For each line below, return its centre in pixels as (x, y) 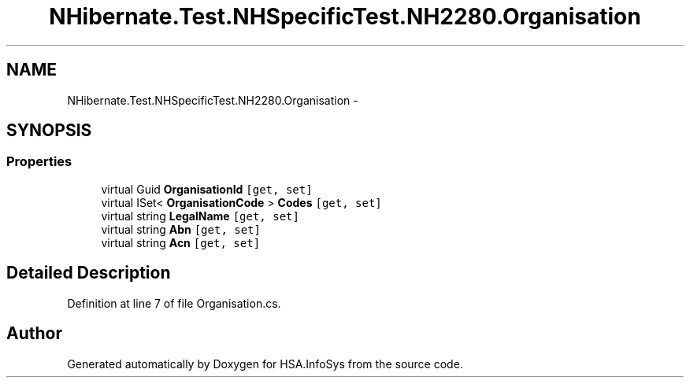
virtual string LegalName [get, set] (200, 216)
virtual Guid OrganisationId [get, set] (207, 189)
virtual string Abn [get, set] (181, 229)
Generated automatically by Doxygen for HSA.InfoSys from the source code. (265, 364)
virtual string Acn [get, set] (181, 242)
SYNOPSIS (49, 131)
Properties (39, 162)
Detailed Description (89, 273)
